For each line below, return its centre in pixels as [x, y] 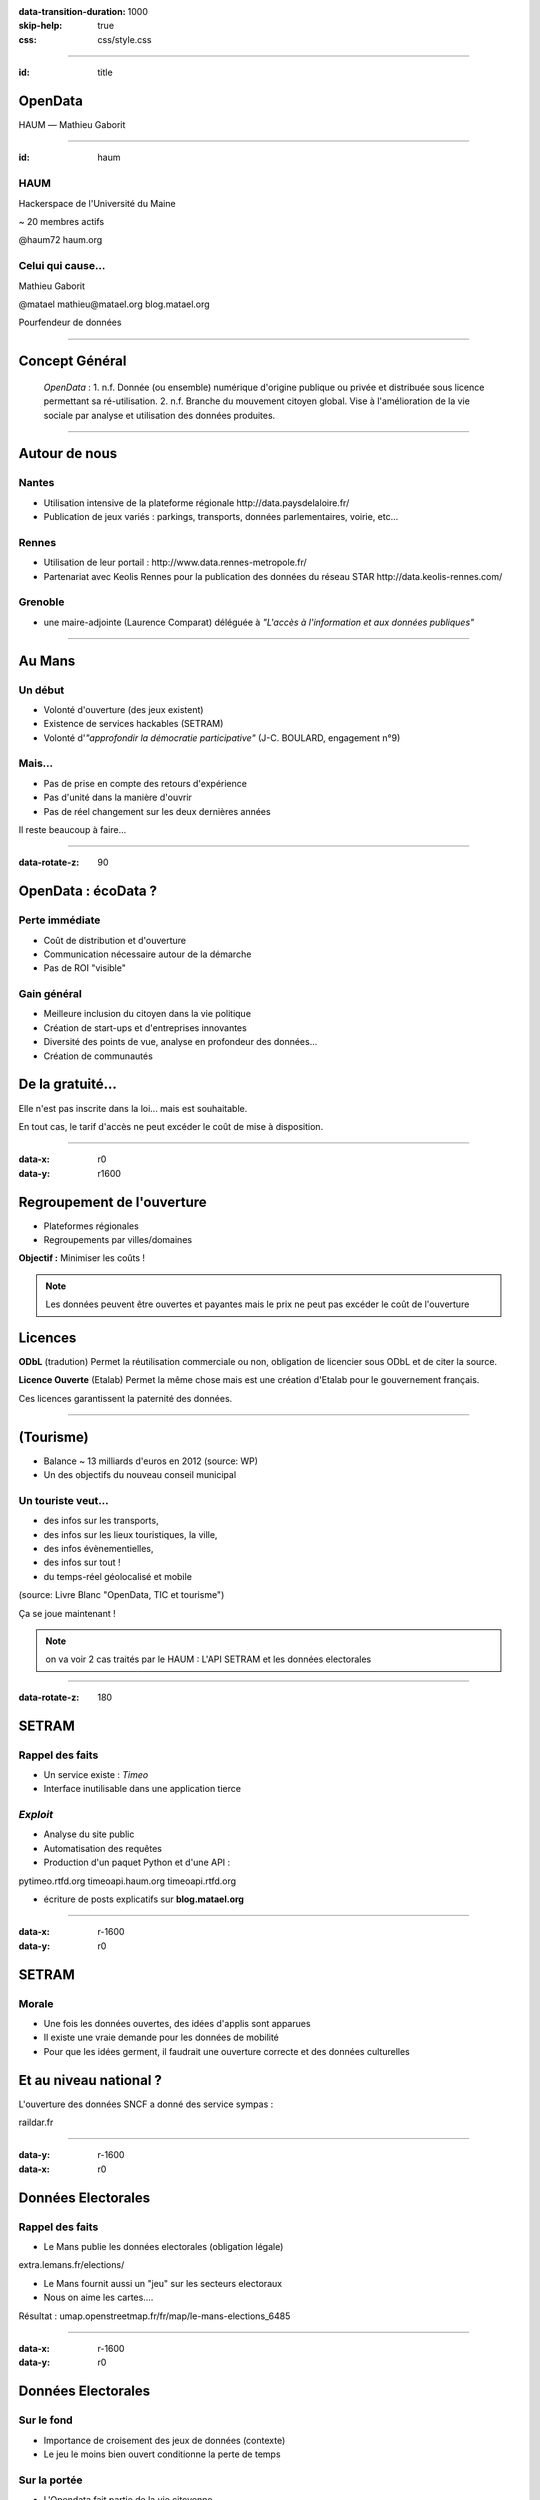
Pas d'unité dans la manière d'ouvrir [117, 797]
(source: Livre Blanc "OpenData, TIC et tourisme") [121, 1595]
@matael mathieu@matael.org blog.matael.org [114, 304]
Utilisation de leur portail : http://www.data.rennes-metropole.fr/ [175, 562]
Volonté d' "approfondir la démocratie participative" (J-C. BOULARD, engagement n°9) [222, 737]
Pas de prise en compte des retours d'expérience [145, 783]
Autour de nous [68, 453]
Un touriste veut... [63, 1500]
